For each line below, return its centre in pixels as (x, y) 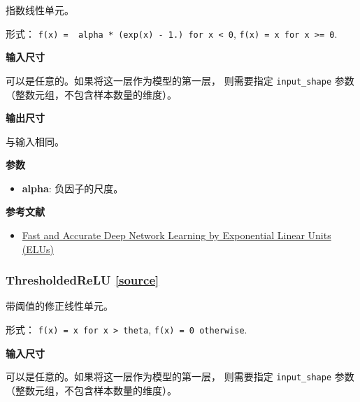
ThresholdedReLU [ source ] (82, 280)
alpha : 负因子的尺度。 (73, 188)
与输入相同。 (35, 141)
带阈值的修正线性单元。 (59, 306)
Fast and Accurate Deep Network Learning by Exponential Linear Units (177, 235)
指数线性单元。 (40, 10)
